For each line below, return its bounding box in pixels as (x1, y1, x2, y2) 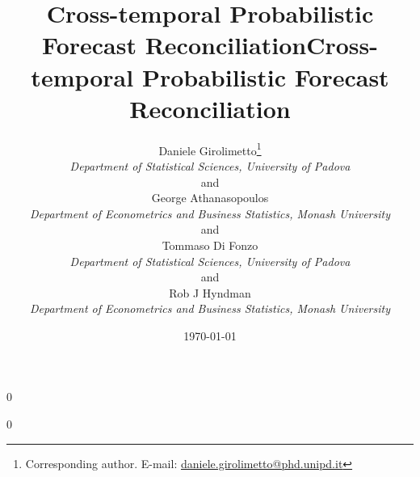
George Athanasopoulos (151, 189, 269, 206)
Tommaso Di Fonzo (162, 236, 258, 253)
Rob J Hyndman (169, 284, 251, 301)
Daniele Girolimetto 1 (158, 139, 262, 158)
